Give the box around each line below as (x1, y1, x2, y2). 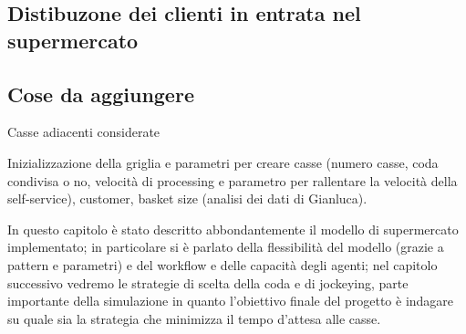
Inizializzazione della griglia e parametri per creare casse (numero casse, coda (7, 152, 439, 172)
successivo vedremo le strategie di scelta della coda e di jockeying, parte (7, 273, 409, 292)
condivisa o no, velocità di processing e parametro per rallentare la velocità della (7, 171, 458, 190)
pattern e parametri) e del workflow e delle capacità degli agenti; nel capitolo (7, 255, 438, 274)
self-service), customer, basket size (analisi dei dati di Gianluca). (7, 189, 368, 208)
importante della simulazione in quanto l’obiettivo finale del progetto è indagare (7, 291, 454, 310)
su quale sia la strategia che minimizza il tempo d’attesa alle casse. (7, 308, 381, 328)
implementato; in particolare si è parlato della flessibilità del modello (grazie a (7, 237, 444, 256)
